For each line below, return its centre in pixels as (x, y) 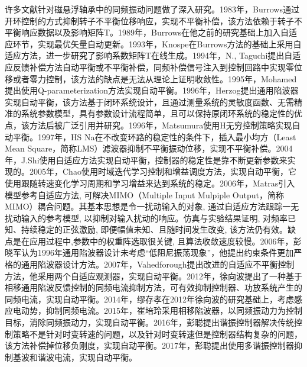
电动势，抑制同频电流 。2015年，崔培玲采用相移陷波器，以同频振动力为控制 (157, 310)
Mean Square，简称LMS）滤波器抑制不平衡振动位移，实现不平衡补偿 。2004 (149, 148)
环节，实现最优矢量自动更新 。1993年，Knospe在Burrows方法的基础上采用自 (157, 44)
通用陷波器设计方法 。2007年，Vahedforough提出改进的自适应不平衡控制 (158, 264)
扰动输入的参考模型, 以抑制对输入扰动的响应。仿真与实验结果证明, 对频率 (146, 218)
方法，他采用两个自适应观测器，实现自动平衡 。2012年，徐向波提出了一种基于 (153, 276)
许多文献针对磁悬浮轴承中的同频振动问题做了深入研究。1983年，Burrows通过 (152, 9)
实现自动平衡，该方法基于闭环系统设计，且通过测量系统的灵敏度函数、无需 (149, 102)
